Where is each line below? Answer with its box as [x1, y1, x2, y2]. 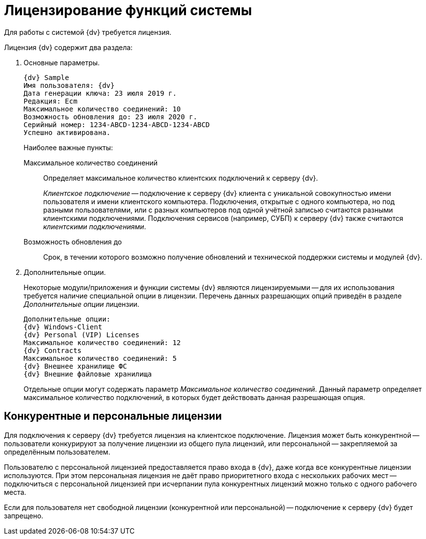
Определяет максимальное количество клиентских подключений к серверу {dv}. [43, 173, 318, 182]
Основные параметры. [24, 58, 100, 67]
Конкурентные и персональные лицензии [4, 410, 222, 423]
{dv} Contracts [24, 346, 82, 354]
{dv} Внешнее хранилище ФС [24, 362, 127, 370]
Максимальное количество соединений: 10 [24, 105, 181, 113]
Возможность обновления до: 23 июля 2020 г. [24, 112, 198, 121]
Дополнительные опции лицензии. [24, 299, 139, 308]
